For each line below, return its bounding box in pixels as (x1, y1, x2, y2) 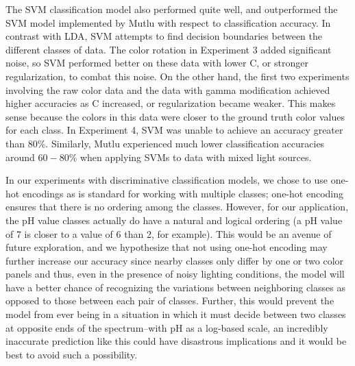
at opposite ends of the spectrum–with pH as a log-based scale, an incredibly (5, 320, 328, 334)
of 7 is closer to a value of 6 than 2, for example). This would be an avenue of (5, 226, 332, 241)
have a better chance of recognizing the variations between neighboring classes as (5, 280, 345, 294)
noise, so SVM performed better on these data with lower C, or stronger (5, 56, 308, 70)
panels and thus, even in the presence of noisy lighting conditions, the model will (5, 267, 345, 281)
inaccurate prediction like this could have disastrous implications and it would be (5, 334, 347, 348)
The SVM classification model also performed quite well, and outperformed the (5, 2, 338, 16)
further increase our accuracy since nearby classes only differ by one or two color (5, 253, 344, 267)
